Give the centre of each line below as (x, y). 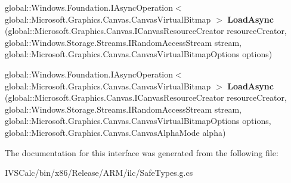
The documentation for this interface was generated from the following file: (142, 152)
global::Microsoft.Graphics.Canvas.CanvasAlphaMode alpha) (115, 132)
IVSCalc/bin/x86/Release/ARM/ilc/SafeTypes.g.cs (99, 173)
